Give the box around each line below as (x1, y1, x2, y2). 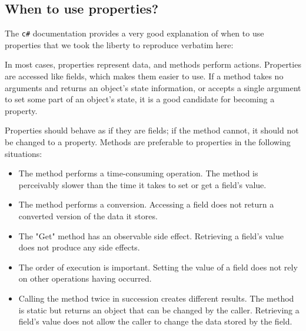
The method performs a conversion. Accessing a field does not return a (18, 198, 274, 210)
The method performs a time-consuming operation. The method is (18, 167, 258, 179)
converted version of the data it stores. (18, 209, 158, 222)
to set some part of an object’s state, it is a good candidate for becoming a (5, 93, 275, 105)
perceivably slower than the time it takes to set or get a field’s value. (18, 178, 267, 190)
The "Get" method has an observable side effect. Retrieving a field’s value (18, 229, 284, 242)
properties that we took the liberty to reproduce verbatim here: (5, 38, 234, 51)
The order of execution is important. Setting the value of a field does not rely (18, 260, 298, 273)
